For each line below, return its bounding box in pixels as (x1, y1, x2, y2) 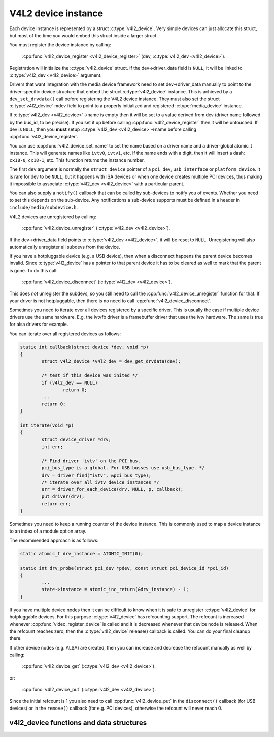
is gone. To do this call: (9, 267, 58, 273)
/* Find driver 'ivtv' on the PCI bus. (41, 458, 141, 464)
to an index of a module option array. (9, 528, 86, 534)
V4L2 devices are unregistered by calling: (9, 214, 96, 220)
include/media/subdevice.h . (9, 204, 78, 211)
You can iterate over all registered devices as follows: (9, 331, 121, 337)
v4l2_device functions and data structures (9, 718, 147, 727)
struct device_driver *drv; (41, 436, 112, 443)
